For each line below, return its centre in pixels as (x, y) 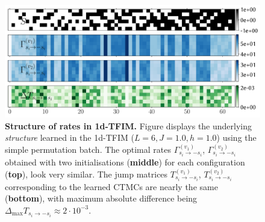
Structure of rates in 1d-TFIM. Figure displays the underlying (129, 125)
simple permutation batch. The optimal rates (88, 149)
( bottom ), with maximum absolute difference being (101, 198)
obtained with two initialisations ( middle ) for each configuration (125, 162)
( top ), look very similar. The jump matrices (86, 174)
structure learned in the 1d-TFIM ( (70, 137)
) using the (236, 137)
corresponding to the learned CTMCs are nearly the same (111, 186)
